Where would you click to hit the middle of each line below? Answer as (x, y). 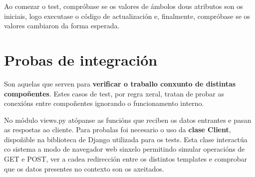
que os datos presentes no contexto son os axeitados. (84, 168)
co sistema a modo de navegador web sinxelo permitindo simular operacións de (125, 149)
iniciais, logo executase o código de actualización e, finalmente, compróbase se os (127, 16)
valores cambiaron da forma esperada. (62, 26)
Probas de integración (81, 59)
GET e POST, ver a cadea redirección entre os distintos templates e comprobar (126, 159)
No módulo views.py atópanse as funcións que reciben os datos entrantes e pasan (128, 120)
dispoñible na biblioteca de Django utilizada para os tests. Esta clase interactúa (126, 139)
